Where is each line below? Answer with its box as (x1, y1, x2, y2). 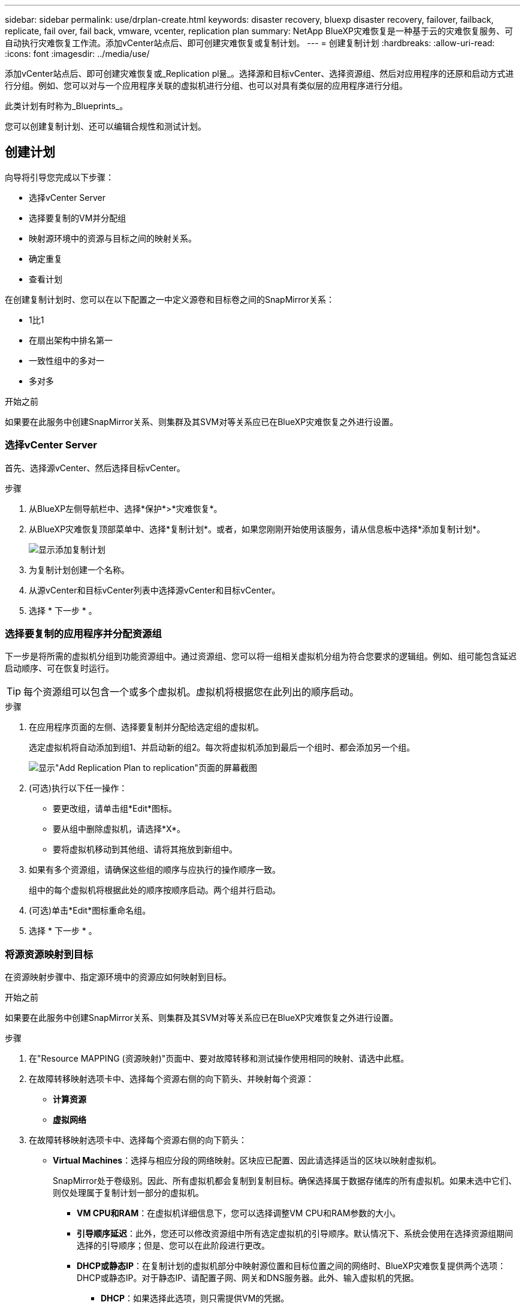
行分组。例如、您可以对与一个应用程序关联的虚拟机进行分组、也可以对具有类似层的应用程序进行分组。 (5, 80, 408, 91)
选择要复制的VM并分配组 (29, 212, 126, 223)
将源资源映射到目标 (5, 948, 93, 960)
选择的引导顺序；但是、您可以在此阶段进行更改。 (77, 1240, 270, 1251)
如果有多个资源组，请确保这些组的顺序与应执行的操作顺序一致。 (29, 864, 280, 875)
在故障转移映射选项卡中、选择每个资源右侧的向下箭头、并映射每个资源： (29, 1074, 314, 1084)
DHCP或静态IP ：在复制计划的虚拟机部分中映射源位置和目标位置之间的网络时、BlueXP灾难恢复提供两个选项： (77, 1261, 506, 1271)
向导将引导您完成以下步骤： (5, 171, 114, 182)
